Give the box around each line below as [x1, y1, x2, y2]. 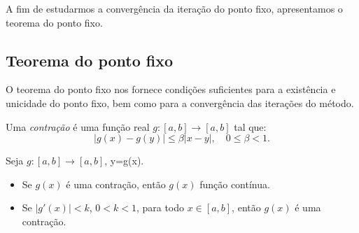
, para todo [136, 200, 185, 215]
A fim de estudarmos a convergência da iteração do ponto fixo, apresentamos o [6, 1, 343, 15]
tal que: [234, 119, 267, 134]
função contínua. [199, 176, 270, 191]
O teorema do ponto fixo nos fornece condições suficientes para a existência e [6, 82, 336, 97]
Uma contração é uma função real [6, 119, 150, 134]
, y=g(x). [104, 153, 144, 168]
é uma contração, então [66, 176, 166, 191]
